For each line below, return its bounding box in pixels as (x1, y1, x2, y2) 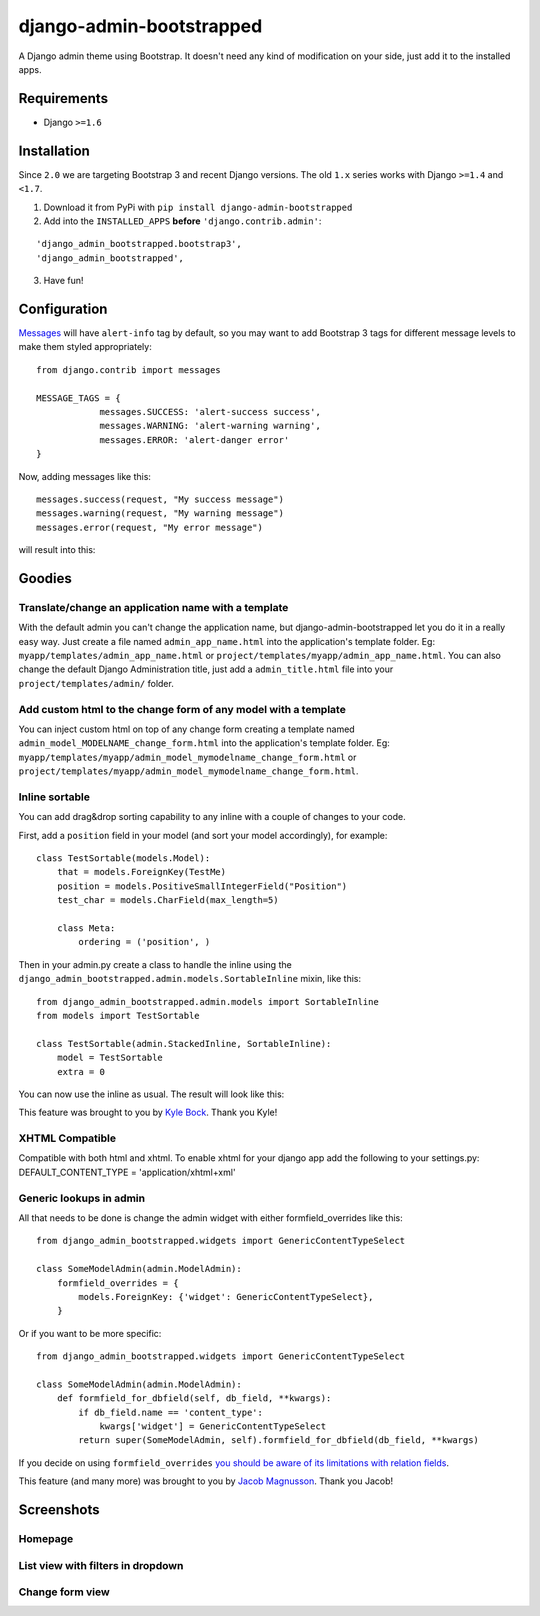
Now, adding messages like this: (18, 470, 152, 482)
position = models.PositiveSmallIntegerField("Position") (56, 880, 348, 892)
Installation (18, 142, 90, 159)
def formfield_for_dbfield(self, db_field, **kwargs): (56, 1393, 332, 1404)
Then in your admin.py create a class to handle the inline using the (18, 958, 292, 970)
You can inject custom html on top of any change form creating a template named (18, 723, 355, 735)
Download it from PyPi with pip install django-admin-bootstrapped (43, 201, 353, 213)
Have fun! (43, 275, 84, 287)
